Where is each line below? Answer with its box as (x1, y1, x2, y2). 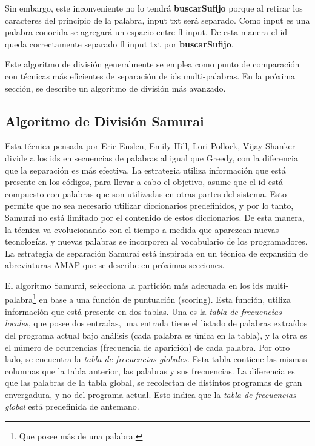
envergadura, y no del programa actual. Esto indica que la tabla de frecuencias (5, 388, 296, 400)
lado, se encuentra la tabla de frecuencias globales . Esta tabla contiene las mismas (5, 353, 307, 365)
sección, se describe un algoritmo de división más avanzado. (5, 81, 226, 94)
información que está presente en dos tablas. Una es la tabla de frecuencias (5, 305, 282, 317)
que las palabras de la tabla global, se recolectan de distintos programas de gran (5, 376, 302, 389)
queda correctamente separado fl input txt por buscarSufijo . (5, 37, 234, 50)
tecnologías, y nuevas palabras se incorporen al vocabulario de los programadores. (5, 235, 308, 248)
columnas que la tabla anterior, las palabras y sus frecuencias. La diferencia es (5, 364, 295, 377)
